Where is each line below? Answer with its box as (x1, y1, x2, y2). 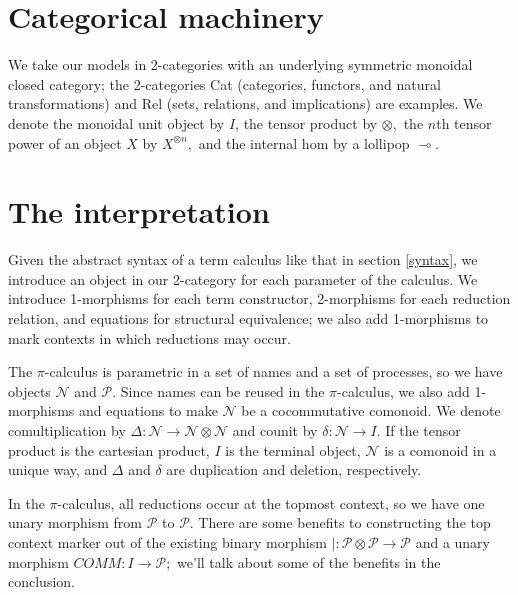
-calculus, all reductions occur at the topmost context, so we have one (57, 492, 485, 513)
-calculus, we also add (337, 380, 470, 401)
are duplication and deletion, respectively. (166, 459, 422, 480)
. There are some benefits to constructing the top (189, 512, 491, 533)
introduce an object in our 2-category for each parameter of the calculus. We (8, 268, 478, 289)
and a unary (415, 531, 490, 552)
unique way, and (8, 459, 108, 480)
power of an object (8, 132, 122, 153)
